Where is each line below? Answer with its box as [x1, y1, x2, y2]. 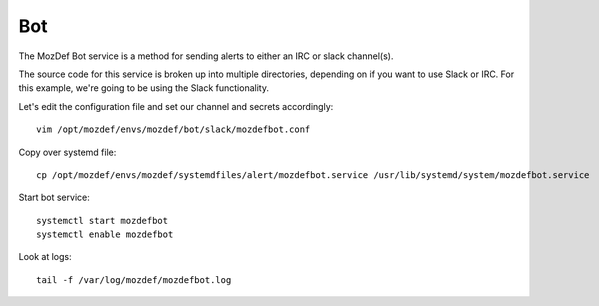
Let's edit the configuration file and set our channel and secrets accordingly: [18, 100, 334, 112]
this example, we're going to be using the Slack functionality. [18, 82, 270, 94]
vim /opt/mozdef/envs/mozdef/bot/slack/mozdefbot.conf [36, 124, 311, 135]
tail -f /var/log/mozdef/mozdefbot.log [36, 274, 232, 285]
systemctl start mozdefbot [36, 215, 169, 226]
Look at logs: [18, 251, 72, 263]
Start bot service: [18, 191, 90, 204]
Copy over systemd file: [18, 146, 117, 158]
